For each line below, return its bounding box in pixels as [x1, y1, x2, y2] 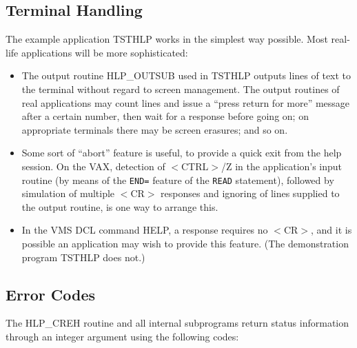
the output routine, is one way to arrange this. [21, 199, 218, 214]
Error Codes [6, 283, 96, 305]
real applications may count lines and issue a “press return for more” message [21, 95, 350, 110]
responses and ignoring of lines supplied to [161, 186, 340, 201]
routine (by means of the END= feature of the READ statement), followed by [21, 172, 334, 187]
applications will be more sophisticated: [21, 45, 188, 59]
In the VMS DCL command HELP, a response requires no [21, 223, 268, 237]
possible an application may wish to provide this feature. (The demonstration [21, 236, 349, 250]
